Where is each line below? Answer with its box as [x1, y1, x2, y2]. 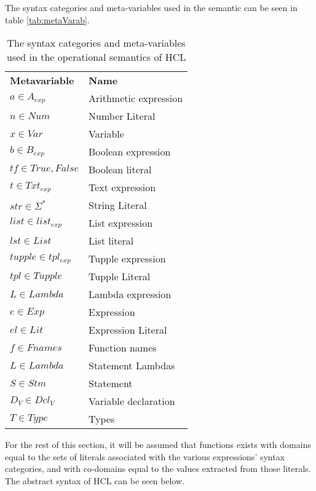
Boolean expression [89, 144, 171, 159]
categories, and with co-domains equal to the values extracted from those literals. [5, 462, 311, 475]
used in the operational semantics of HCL [7, 50, 186, 65]
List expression [89, 216, 153, 230]
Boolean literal [89, 162, 152, 177]
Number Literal [89, 109, 156, 124]
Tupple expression [89, 251, 166, 266]
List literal [89, 234, 134, 248]
